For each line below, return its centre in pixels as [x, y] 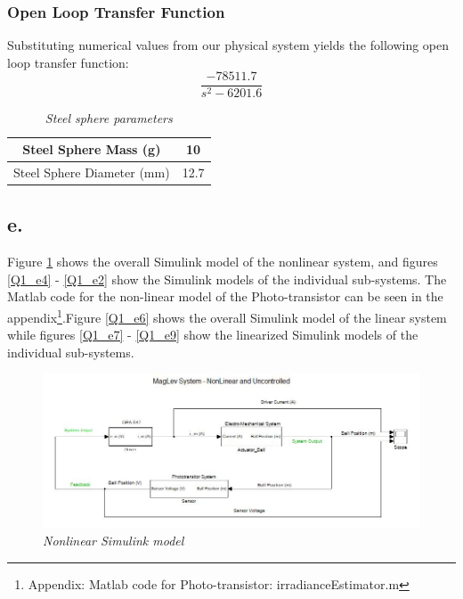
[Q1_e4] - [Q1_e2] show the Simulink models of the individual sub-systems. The [227, 279]
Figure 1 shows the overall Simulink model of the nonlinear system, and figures [223, 262]
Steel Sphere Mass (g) [92, 149]
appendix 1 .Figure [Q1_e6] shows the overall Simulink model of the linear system [227, 316]
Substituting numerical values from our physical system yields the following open [228, 45]
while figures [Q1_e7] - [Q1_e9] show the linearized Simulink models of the [213, 335]
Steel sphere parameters [109, 118]
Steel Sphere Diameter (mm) [92, 172]
